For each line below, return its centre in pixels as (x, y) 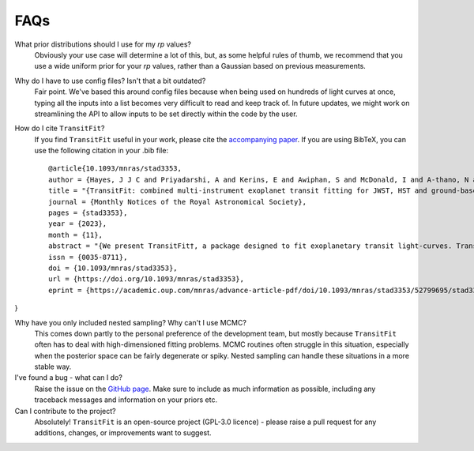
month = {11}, (75, 235)
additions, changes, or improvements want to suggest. (123, 433)
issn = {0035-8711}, (88, 257)
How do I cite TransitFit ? (60, 128)
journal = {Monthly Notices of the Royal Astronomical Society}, (178, 202)
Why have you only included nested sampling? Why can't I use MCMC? (130, 322)
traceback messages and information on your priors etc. (126, 400)
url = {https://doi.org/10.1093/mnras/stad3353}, (147, 279)
